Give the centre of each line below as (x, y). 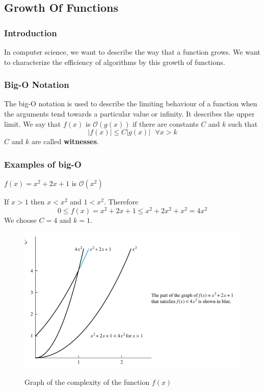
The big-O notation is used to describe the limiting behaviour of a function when (131, 103)
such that (243, 123)
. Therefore (121, 201)
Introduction (31, 32)
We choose (20, 220)
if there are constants (166, 123)
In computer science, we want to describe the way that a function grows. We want (132, 52)
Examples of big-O (43, 164)
